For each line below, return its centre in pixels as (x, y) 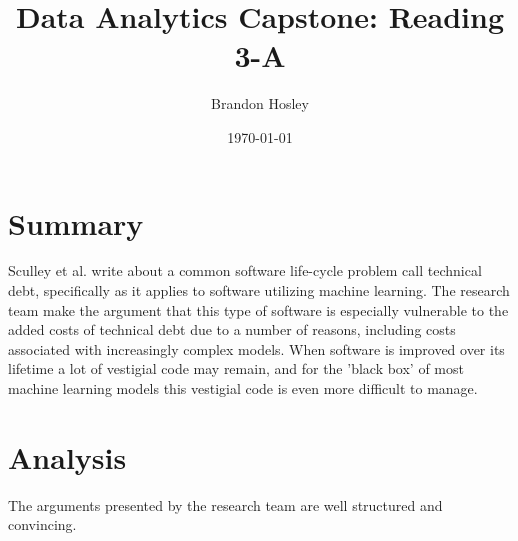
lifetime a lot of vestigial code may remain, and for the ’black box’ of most (236, 368)
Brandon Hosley (260, 103)
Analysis (67, 456)
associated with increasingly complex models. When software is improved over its (256, 348)
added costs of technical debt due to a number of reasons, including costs (232, 329)
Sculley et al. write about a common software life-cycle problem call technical (245, 270)
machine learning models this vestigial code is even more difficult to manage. (243, 388)
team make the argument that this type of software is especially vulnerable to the (258, 309)
